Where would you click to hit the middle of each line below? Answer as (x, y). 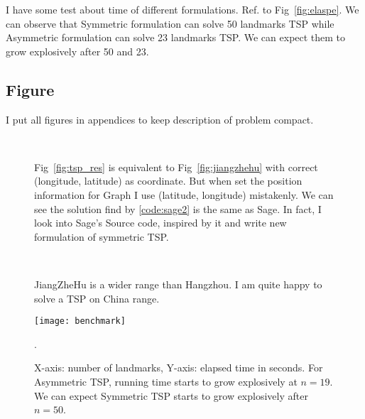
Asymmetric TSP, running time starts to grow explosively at (166, 381)
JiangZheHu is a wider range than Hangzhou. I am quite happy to (178, 284)
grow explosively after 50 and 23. (77, 51)
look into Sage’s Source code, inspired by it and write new (160, 223)
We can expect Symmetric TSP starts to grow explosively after (171, 395)
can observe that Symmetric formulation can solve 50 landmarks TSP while (170, 23)
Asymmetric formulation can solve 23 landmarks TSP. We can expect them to (176, 37)
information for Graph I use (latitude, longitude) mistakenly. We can (184, 194)
